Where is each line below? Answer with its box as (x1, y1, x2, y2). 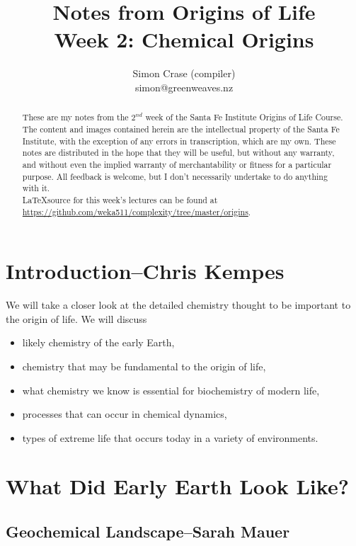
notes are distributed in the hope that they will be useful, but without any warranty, (22, 147, 335, 159)
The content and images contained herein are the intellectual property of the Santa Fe (22, 123, 340, 135)
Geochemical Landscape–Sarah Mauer (6, 521, 290, 542)
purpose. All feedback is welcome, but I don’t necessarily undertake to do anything (22, 170, 328, 182)
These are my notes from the (22, 111, 129, 123)
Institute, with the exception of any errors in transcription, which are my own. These (22, 135, 336, 147)
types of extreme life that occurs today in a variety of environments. (22, 430, 318, 445)
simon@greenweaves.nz (134, 79, 234, 94)
